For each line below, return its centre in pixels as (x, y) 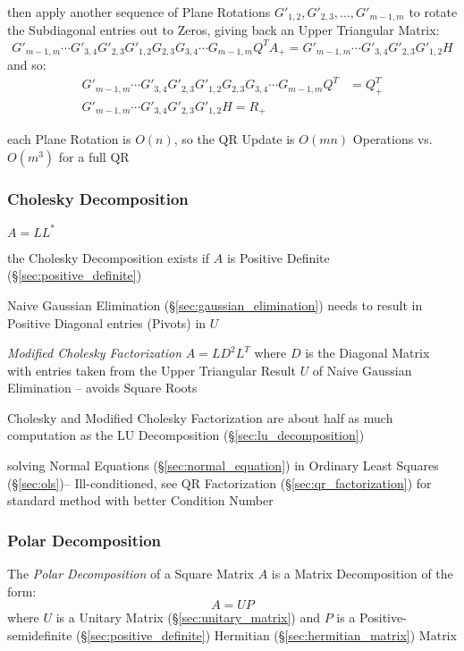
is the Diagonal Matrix (367, 353)
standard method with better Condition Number (140, 500)
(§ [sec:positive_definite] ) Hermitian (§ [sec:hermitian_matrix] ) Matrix (266, 634)
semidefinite (40, 634)
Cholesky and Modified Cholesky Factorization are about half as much (200, 417)
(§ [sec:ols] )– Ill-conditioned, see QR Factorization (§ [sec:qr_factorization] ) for (219, 482)
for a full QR (94, 156)
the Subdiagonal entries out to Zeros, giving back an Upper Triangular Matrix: (224, 30)
